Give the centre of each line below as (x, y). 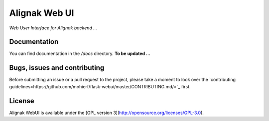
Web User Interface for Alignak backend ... (53, 28)
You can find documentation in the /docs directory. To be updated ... (80, 54)
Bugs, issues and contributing (57, 68)
